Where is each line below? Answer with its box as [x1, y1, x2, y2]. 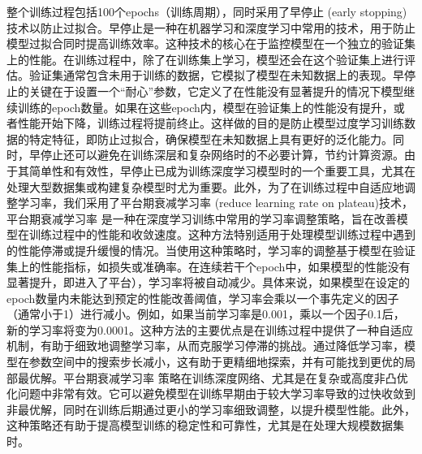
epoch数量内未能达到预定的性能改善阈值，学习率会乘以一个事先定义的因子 [6, 289, 399, 306]
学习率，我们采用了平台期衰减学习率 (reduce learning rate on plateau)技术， [17, 194, 414, 211]
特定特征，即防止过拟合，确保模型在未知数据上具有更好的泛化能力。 [28, 130, 393, 147]
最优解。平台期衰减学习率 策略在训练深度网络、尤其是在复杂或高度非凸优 [17, 369, 408, 386]
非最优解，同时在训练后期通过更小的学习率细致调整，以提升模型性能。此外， [6, 400, 416, 417]
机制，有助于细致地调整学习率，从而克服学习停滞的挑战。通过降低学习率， [6, 337, 404, 354]
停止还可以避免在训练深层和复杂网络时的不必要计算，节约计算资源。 [40, 146, 404, 163]
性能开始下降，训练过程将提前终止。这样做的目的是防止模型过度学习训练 [17, 115, 404, 132]
